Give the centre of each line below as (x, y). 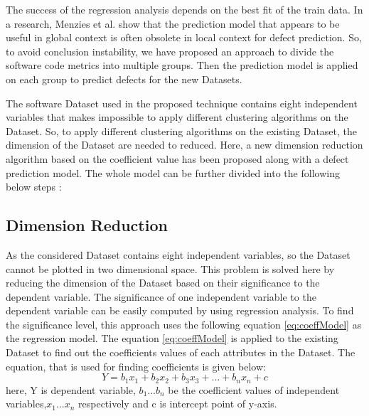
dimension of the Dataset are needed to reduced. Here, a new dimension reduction (184, 145)
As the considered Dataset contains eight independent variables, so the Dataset (178, 254)
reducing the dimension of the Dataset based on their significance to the (163, 283)
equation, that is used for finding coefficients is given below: (136, 366)
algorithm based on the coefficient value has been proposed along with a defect (177, 158)
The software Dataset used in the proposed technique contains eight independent (182, 103)
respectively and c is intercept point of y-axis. (178, 404)
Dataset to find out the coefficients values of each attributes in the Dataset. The (181, 352)
